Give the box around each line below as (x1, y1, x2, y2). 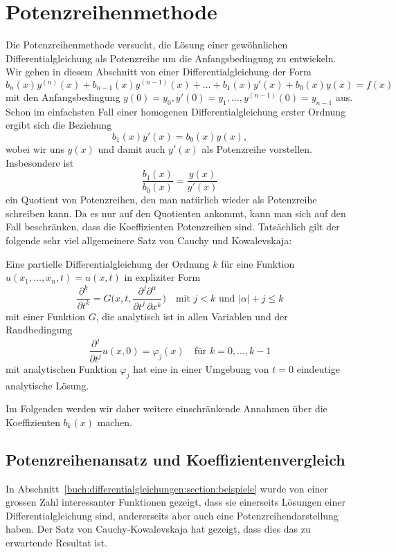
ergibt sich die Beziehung (6, 118, 112, 132)
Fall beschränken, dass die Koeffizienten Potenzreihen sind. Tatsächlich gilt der (6, 219, 340, 234)
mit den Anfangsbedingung (6, 89, 120, 104)
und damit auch (98, 141, 165, 156)
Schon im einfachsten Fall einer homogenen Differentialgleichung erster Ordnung (6, 104, 346, 118)
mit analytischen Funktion (6, 361, 117, 376)
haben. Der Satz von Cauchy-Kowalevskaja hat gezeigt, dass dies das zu (6, 522, 311, 536)
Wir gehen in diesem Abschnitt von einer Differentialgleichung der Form (6, 64, 312, 79)
